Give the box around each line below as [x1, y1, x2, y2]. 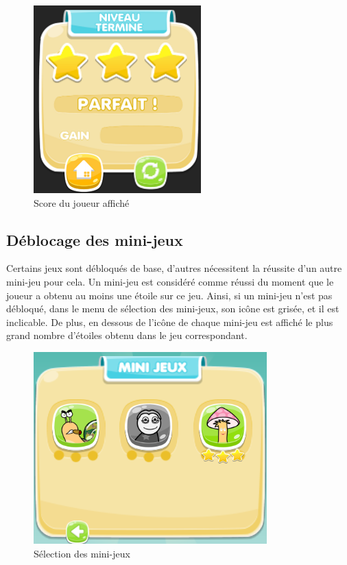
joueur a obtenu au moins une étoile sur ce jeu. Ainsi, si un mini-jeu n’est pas [6, 288, 333, 302]
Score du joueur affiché [34, 195, 130, 210]
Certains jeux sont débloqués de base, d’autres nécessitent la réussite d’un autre [6, 261, 342, 275]
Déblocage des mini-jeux [6, 229, 183, 250]
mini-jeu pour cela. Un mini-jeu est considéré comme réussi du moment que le [6, 274, 334, 288]
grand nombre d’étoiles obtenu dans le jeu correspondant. [6, 328, 248, 342]
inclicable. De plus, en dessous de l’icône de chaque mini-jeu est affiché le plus [6, 314, 333, 329]
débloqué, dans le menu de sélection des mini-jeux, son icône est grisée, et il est [6, 301, 339, 316]
